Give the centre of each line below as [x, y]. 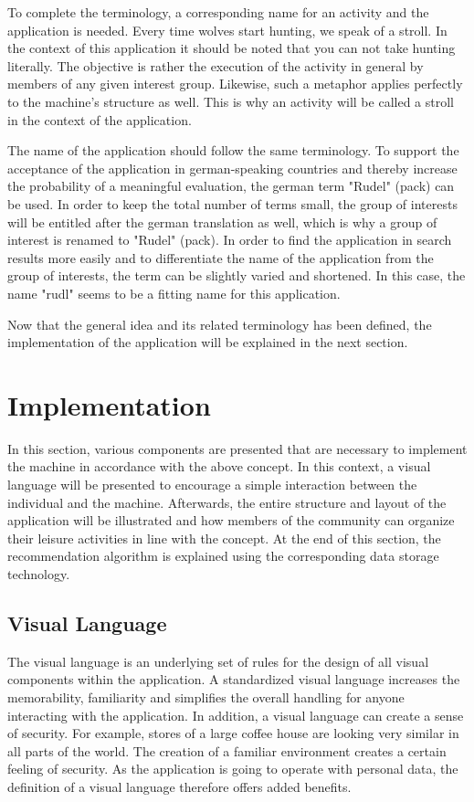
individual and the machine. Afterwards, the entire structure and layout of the [227, 502]
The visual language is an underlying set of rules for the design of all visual [218, 661]
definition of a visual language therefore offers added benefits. [179, 786]
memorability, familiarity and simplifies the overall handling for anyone [206, 696]
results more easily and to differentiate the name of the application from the [221, 257]
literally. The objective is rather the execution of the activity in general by [216, 65]
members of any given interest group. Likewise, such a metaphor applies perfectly [235, 84]
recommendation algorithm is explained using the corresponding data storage [223, 556]
